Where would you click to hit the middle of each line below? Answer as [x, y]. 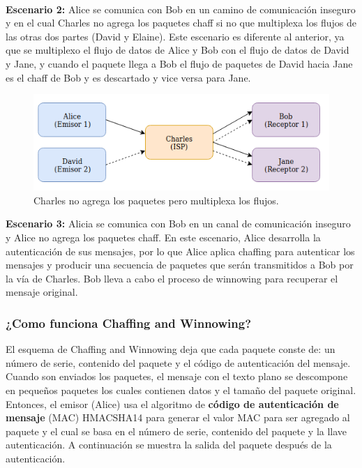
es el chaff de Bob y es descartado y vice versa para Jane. [128, 77]
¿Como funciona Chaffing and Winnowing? [129, 323]
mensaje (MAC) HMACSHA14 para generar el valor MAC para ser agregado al [178, 417]
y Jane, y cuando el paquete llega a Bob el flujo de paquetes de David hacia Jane [179, 63]
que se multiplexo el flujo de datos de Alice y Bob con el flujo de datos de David [178, 50]
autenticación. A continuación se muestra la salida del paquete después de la [169, 445]
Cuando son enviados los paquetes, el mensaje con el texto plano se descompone [177, 376]
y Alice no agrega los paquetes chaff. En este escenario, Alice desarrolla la [163, 237]
